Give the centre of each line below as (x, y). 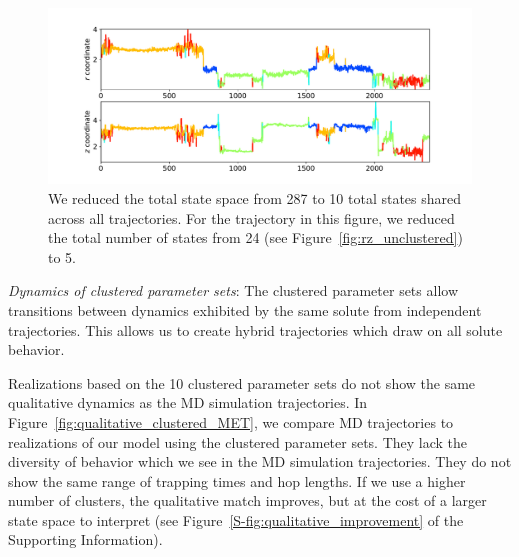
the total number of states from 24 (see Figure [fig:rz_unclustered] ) (255, 237)
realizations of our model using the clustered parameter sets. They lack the (238, 441)
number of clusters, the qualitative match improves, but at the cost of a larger (247, 500)
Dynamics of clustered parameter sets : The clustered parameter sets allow (233, 290)
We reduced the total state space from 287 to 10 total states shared (255, 197)
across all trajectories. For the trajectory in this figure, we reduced (251, 217)
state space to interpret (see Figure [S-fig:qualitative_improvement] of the (236, 519)
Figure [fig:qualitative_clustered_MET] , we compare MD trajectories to (231, 421)
